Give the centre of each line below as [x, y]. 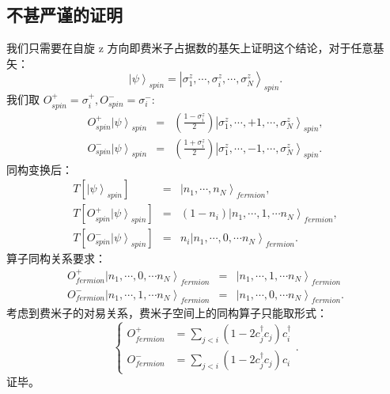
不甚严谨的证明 [64, 15]
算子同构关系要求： [56, 258]
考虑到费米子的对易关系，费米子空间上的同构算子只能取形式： [167, 313]
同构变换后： [40, 169]
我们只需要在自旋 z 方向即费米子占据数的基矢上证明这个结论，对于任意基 [195, 48]
